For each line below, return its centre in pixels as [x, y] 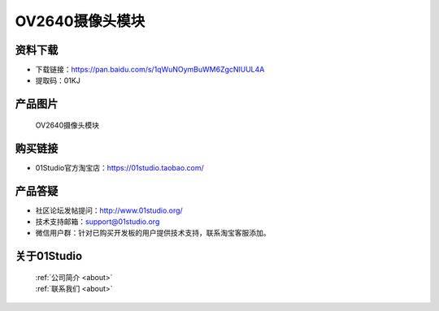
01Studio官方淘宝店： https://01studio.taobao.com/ [120, 167]
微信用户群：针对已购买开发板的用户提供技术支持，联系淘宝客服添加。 [153, 233]
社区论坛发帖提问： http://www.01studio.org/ [109, 210]
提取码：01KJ [58, 80]
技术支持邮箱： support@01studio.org [98, 222]
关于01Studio [49, 256]
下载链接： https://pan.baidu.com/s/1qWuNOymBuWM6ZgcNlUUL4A [150, 70]
